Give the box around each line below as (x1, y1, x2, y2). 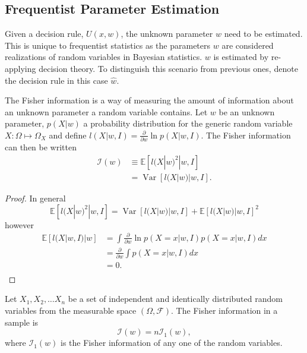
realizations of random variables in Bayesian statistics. (5, 51, 202, 63)
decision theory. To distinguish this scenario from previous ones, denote (39, 62, 298, 74)
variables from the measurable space (5, 304, 137, 317)
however (5, 218, 34, 231)
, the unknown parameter (121, 27, 213, 40)
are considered (221, 39, 274, 51)
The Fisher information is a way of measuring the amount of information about (5, 94, 294, 106)
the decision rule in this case (5, 74, 108, 86)
